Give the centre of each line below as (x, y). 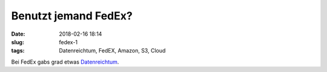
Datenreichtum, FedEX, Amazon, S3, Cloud (112, 51)
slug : (18, 42)
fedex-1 (68, 42)
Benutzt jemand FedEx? (72, 16)
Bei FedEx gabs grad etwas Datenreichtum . (65, 62)
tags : (18, 51)
